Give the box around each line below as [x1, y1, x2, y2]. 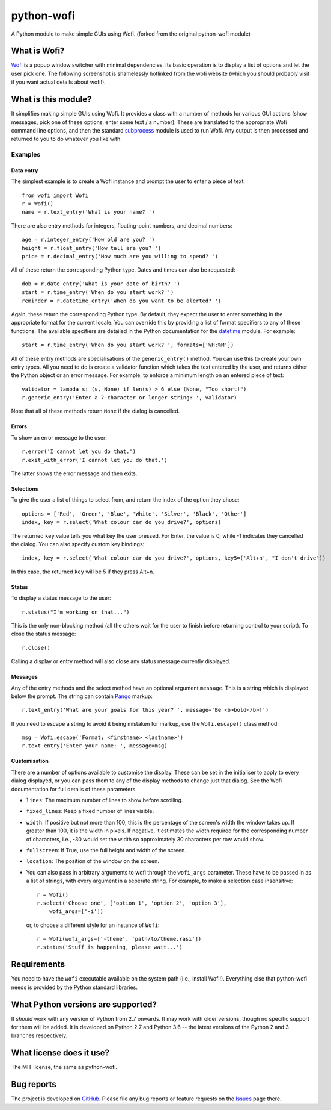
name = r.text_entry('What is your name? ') [22, 208, 156, 216]
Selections [11, 485, 38, 493]
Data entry [11, 166, 38, 174]
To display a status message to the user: [11, 594, 111, 602]
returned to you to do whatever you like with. [11, 136, 123, 143]
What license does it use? [11, 1048, 110, 1058]
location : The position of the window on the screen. [26, 858, 159, 865]
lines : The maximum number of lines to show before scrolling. [26, 797, 183, 804]
